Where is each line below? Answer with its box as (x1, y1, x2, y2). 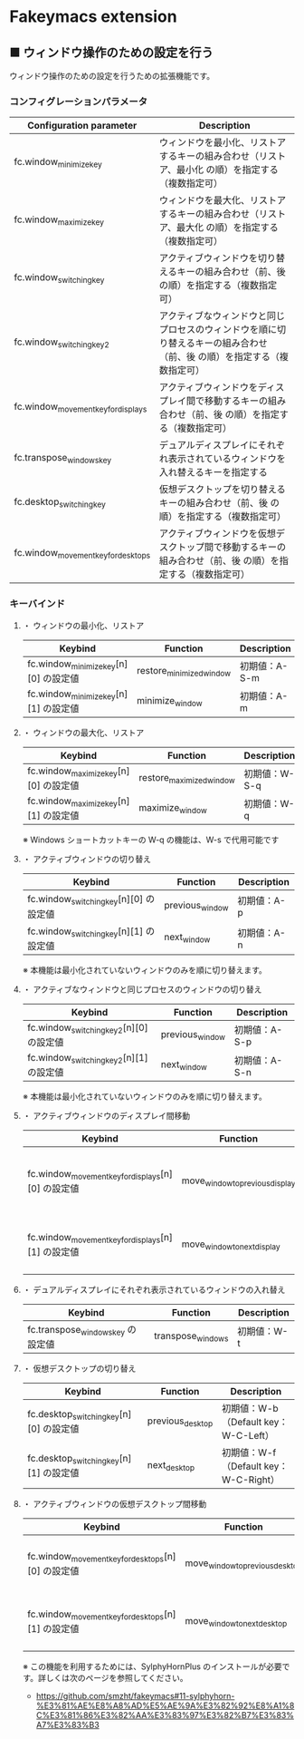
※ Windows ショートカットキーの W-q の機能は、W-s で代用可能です (22, 834, 280, 845)
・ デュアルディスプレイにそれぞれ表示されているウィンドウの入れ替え (22, 1285, 286, 1296)
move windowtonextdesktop (185, 1614, 288, 1628)
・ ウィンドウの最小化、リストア (22, 619, 145, 631)
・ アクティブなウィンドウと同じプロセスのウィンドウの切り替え (22, 984, 262, 995)
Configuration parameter (26, 120, 138, 132)
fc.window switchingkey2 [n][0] (26, 1021, 148, 1035)
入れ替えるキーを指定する (158, 466, 269, 479)
